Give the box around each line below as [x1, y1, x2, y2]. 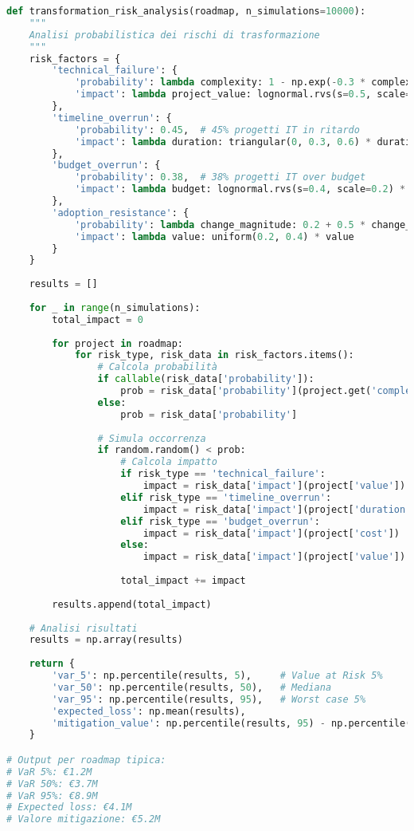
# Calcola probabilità [97, 361, 217, 373]
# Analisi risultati [29, 622, 138, 634]
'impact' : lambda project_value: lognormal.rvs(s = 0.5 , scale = [74, 89, 412, 100]
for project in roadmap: [52, 337, 183, 349]
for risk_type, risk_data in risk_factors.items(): [74, 349, 354, 361]
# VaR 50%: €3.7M [6, 778, 98, 790]
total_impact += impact [120, 575, 246, 586]
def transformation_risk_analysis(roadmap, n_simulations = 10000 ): [6, 6, 366, 17]
